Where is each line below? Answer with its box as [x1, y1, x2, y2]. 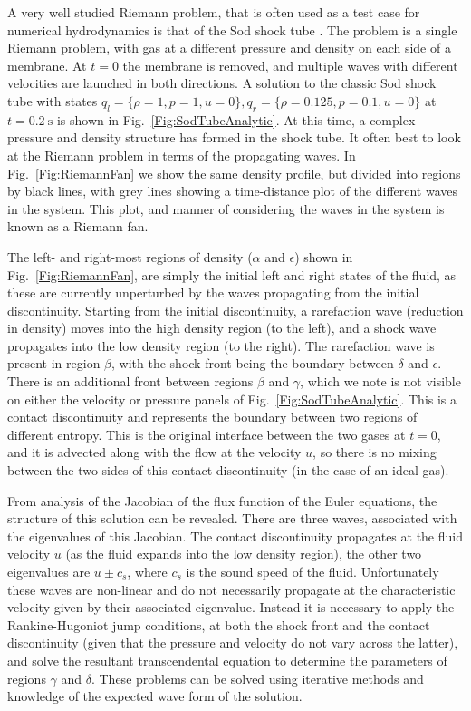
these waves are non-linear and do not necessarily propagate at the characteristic [7, 580, 456, 599]
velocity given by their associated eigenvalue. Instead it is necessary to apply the [7, 598, 455, 617]
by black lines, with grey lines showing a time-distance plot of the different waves [7, 181, 458, 200]
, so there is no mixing [312, 443, 437, 462]
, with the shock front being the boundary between [111, 354, 394, 373]
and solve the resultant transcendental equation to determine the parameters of [7, 650, 447, 669]
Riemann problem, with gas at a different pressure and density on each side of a [7, 38, 451, 57]
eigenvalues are [7, 562, 91, 581]
